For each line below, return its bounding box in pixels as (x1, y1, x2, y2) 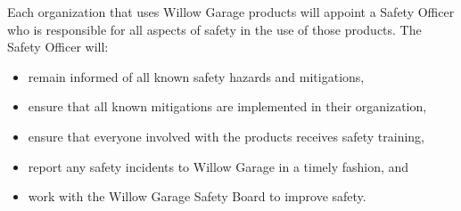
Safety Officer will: (7, 37, 109, 56)
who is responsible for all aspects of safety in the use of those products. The (7, 20, 422, 38)
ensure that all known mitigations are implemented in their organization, (28, 97, 427, 116)
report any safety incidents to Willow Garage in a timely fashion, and (28, 157, 409, 175)
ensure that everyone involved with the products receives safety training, (28, 126, 425, 145)
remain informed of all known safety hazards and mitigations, (28, 67, 365, 85)
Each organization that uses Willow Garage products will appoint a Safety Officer (7, 3, 455, 20)
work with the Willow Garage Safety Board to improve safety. (28, 187, 366, 206)
